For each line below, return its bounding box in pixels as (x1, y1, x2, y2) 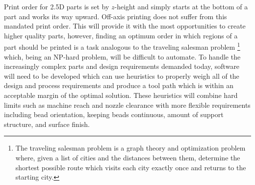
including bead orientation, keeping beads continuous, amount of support (4, 109, 224, 120)
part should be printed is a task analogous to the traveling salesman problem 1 (4, 40, 240, 52)
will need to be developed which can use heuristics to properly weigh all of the (4, 70, 239, 81)
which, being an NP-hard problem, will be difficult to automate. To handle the (4, 51, 241, 62)
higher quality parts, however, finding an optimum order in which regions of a (4, 30, 238, 40)
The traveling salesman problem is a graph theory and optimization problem (15, 143, 246, 153)
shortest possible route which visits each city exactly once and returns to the (15, 162, 246, 172)
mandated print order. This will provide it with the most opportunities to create (4, 21, 246, 31)
